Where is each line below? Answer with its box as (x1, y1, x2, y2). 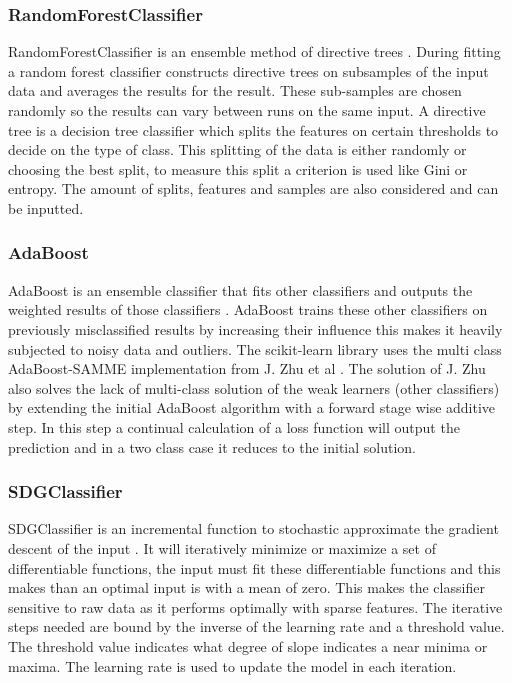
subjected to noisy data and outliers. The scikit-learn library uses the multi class (8, 338, 502, 359)
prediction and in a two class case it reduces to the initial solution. (8, 436, 417, 457)
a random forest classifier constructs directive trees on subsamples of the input (8, 60, 489, 81)
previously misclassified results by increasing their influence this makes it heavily (8, 318, 503, 339)
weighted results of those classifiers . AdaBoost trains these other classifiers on (8, 299, 488, 320)
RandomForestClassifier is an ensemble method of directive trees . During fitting (8, 41, 501, 62)
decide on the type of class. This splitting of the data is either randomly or (8, 139, 467, 160)
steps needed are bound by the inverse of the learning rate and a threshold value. (8, 616, 505, 637)
